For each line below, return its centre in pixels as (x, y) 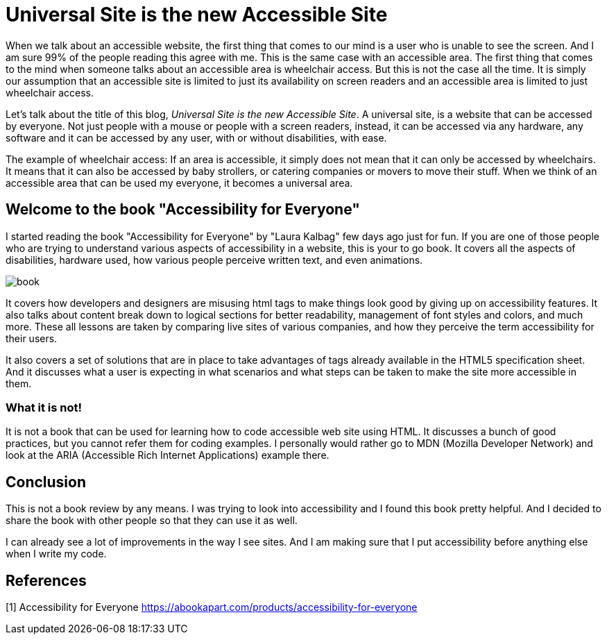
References (46, 580)
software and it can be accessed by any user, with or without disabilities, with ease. (196, 137)
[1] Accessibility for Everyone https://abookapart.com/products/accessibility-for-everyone (212, 607)
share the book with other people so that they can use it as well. (152, 521)
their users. (32, 338)
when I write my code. (56, 554)
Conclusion (46, 482)
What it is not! (44, 407)
